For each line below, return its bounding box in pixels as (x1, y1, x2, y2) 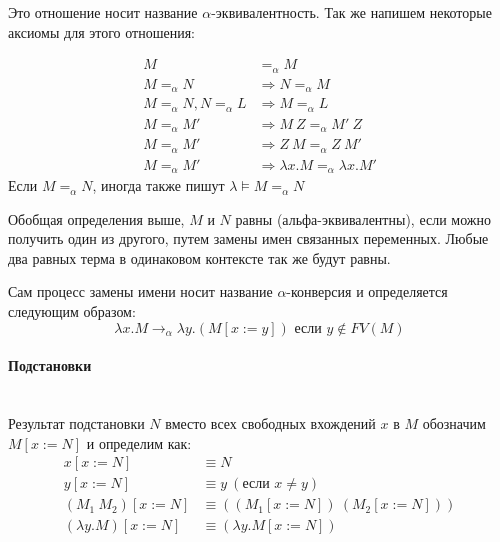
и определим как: (86, 432, 192, 453)
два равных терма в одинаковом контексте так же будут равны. (8, 247, 391, 268)
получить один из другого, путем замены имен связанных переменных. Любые (8, 228, 489, 249)
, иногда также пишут (92, 175, 225, 196)
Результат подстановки (8, 413, 145, 434)
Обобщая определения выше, (8, 208, 185, 229)
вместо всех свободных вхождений (165, 413, 376, 434)
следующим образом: (8, 301, 136, 322)
